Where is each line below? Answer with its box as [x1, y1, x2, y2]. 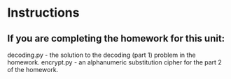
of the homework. [7, 66, 59, 73]
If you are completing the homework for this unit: [7, 33, 225, 44]
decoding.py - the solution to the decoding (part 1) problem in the [7, 51, 196, 59]
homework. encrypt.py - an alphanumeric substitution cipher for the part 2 [7, 58, 222, 67]
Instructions [7, 5, 80, 21]
